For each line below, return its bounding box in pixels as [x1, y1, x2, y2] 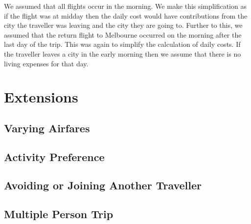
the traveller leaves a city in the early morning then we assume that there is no [4, 48, 241, 59]
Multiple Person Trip [4, 206, 114, 222]
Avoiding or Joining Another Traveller [4, 178, 202, 193]
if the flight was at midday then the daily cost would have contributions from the [4, 10, 248, 20]
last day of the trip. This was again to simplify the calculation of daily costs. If [4, 39, 241, 49]
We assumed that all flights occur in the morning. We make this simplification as [4, 1, 247, 11]
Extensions [4, 87, 78, 107]
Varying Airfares [4, 120, 90, 135]
